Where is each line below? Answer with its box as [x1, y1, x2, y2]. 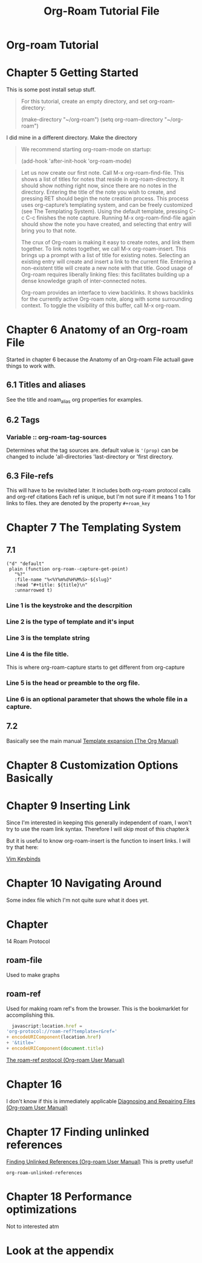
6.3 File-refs [6, 471, 54, 481]
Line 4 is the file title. [6, 650, 69, 658]
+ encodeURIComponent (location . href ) [6, 1034, 102, 1040]
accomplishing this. [6, 1011, 55, 1019]
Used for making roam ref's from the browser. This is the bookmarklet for [6, 1005, 189, 1012]
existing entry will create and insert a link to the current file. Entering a [21, 258, 197, 266]
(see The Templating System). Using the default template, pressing [21, 207, 189, 215]
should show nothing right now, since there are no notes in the [21, 182, 177, 189]
